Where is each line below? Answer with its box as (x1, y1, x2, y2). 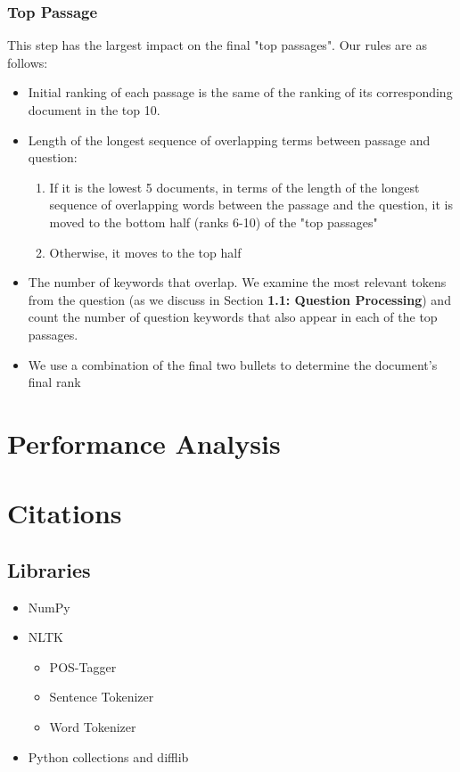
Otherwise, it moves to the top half (49, 242, 242, 261)
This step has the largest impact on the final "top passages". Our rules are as (7, 36, 427, 54)
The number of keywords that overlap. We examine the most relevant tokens (28, 273, 447, 292)
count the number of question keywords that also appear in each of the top (28, 308, 438, 326)
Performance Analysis (7, 424, 281, 461)
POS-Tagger (49, 657, 117, 676)
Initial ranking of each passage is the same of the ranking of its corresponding (28, 83, 453, 102)
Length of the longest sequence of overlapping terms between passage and (28, 130, 431, 149)
